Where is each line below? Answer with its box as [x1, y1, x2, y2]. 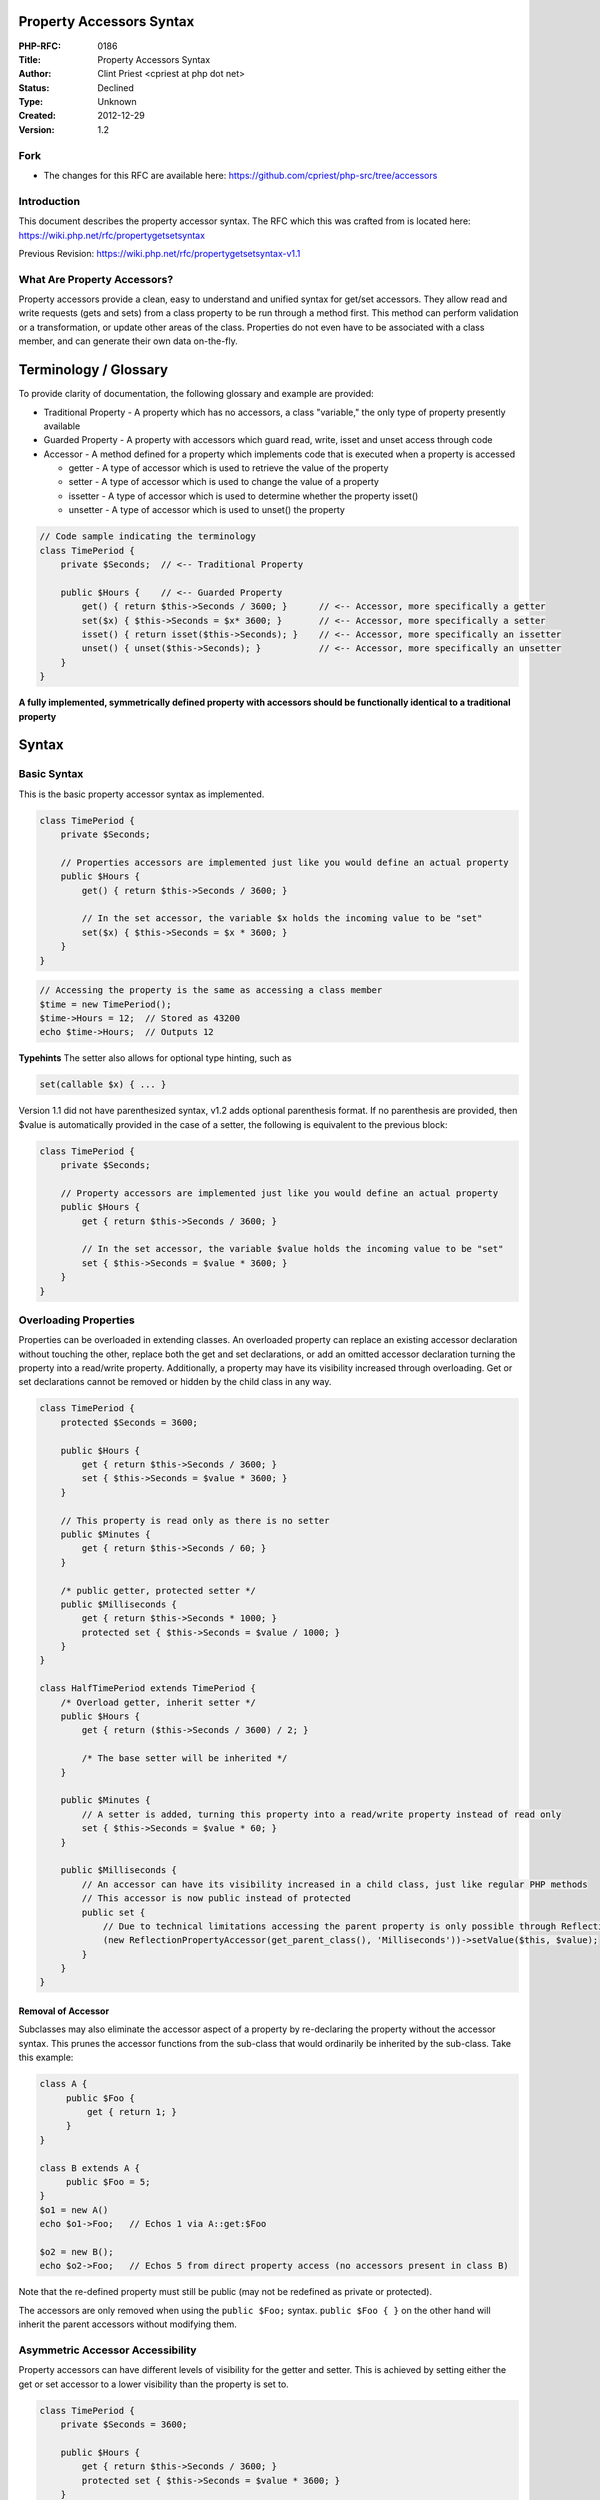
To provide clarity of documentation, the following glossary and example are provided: [18, 388, 374, 400]
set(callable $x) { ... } [39, 1079, 167, 1090]
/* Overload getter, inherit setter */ [60, 1696, 257, 1708]
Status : [18, 81, 50, 94]
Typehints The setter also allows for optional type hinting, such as [18, 1052, 292, 1064]
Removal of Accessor [18, 2005, 110, 2017]
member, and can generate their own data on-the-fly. [18, 335, 239, 347]
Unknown [97, 96, 137, 108]
